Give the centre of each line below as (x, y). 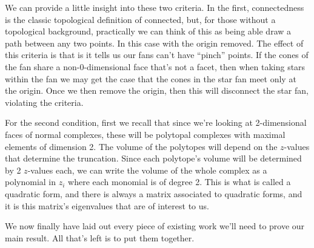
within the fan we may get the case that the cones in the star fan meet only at (151, 78)
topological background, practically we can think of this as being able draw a (148, 31)
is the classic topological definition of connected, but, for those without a (140, 19)
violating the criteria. (44, 102)
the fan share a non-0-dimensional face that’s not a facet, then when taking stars (155, 66)
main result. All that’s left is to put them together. (100, 237)
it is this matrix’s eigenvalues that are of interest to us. (107, 205)
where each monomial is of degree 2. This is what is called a (179, 182)
